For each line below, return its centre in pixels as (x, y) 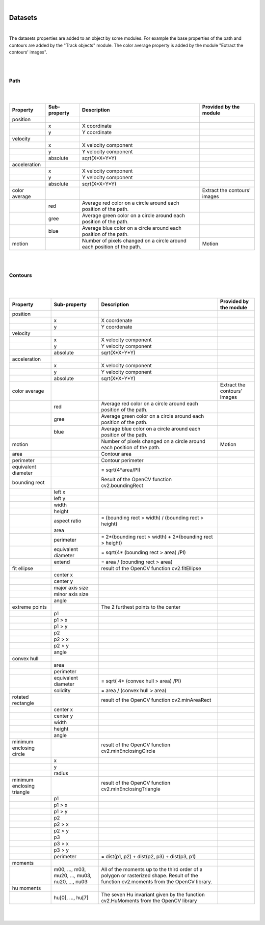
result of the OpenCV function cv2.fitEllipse (151, 569)
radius (61, 773)
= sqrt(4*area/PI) (121, 470)
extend (62, 562)
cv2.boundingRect (122, 486)
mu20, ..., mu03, (73, 875)
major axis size (71, 588)
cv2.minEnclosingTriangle (131, 789)
